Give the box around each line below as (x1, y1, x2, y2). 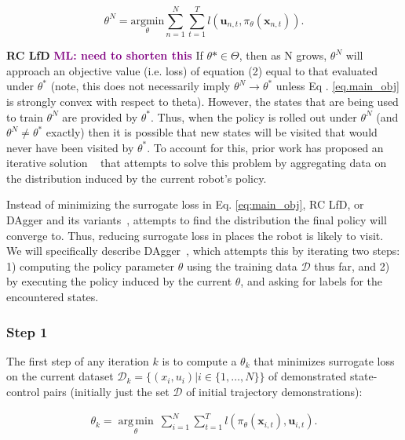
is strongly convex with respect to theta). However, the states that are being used (6, 93, 399, 109)
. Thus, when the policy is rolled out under (150, 108, 357, 125)
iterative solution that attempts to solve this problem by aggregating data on (6, 155, 387, 171)
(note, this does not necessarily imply (50, 78, 231, 94)
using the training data (186, 257, 297, 274)
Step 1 (6, 322, 48, 341)
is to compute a (162, 352, 237, 369)
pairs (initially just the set (43, 384, 170, 400)
